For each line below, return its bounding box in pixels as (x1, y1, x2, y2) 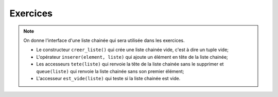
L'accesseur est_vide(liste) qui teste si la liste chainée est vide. (36, 75, 181, 81)
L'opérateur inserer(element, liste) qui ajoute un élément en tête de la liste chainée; (36, 54, 229, 60)
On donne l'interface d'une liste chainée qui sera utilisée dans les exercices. (23, 37, 185, 43)
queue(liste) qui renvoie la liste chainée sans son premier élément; (36, 68, 184, 74)
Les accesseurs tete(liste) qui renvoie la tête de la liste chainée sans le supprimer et (36, 61, 224, 67)
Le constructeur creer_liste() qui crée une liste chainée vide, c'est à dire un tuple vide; (36, 46, 229, 53)
